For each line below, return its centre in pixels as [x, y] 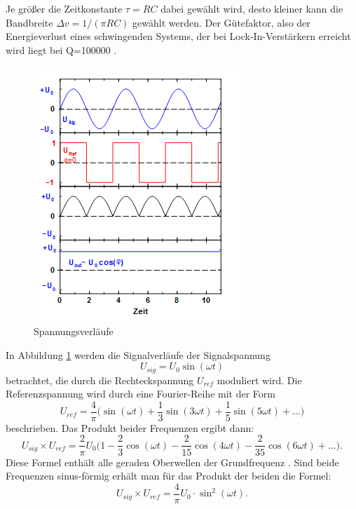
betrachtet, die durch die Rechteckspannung [100, 380]
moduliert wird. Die [259, 380]
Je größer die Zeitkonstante [64, 8]
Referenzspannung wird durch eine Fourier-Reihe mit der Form [141, 394]
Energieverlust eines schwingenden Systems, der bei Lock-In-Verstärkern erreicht [178, 36]
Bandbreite [29, 22]
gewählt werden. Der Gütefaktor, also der [221, 22]
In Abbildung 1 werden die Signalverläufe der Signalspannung [138, 354]
